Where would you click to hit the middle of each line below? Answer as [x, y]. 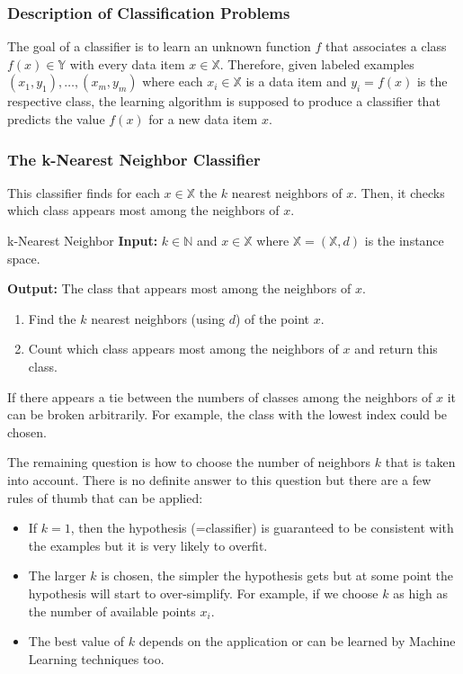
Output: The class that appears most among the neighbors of [179, 288]
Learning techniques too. [96, 658]
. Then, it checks [399, 192]
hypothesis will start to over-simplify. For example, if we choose [203, 593]
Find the [52, 318]
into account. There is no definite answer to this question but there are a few [219, 479]
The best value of [76, 641]
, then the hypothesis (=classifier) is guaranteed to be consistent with [262, 528]
